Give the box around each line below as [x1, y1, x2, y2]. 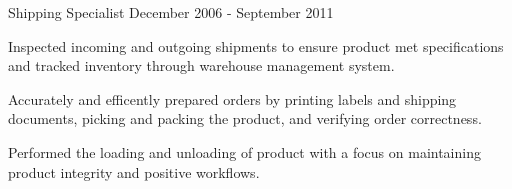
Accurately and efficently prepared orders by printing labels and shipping [8, 88, 457, 109]
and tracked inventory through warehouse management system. [8, 55, 395, 76]
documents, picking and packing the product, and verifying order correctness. [8, 108, 482, 129]
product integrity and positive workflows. [8, 161, 260, 182]
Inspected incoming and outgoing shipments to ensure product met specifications [8, 35, 504, 56]
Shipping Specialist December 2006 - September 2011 [8, 2, 334, 22]
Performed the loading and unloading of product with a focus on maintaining [8, 141, 481, 162]
